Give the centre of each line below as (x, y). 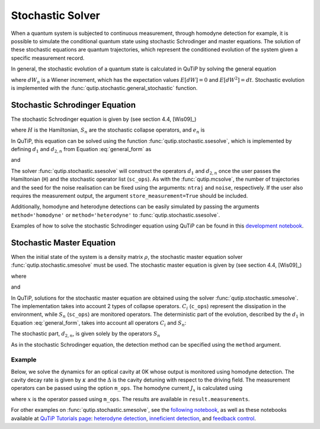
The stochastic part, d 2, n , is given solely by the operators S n (86, 334)
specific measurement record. (48, 58)
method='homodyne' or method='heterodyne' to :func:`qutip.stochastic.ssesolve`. (116, 215)
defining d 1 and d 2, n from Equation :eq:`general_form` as (81, 150)
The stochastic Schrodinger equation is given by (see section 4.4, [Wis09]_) (104, 119)
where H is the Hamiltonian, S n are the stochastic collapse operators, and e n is (108, 130)
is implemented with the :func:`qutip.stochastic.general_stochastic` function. (104, 88)
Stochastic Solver (56, 15)
